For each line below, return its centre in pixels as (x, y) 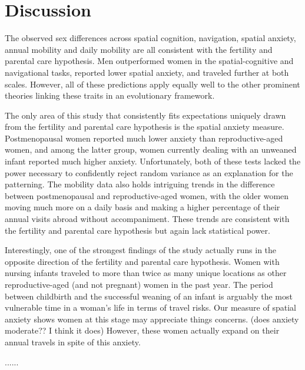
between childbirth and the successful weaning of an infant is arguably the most (149, 296)
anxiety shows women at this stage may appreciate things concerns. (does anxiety (152, 319)
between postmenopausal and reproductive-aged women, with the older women (147, 195)
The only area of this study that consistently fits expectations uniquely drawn (145, 115)
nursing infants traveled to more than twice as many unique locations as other (146, 273)
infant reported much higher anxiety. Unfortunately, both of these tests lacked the (153, 161)
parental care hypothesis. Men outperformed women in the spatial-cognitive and (149, 61)
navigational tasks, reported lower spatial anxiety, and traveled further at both (147, 72)
